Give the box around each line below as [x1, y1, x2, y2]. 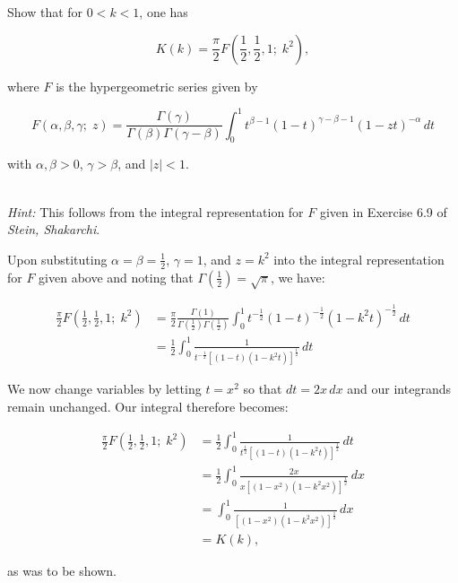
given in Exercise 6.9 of [319, 202, 447, 221]
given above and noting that [39, 267, 194, 286]
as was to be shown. [7, 561, 117, 579]
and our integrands [347, 379, 451, 398]
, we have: [270, 267, 325, 286]
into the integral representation [273, 249, 445, 268]
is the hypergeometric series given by [56, 76, 258, 95]
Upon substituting [7, 249, 108, 268]
